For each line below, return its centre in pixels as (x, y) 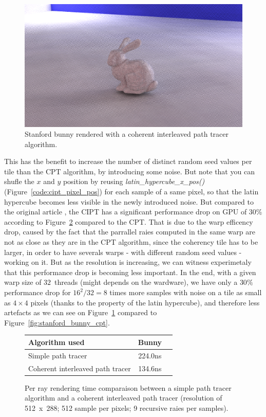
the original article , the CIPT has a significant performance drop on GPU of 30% (133, 212)
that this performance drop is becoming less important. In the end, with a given (130, 272)
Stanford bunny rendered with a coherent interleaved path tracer (127, 134)
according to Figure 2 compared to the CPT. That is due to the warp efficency (129, 221)
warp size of (23, 282)
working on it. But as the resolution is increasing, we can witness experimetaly (128, 262)
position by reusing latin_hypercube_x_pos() (134, 181)
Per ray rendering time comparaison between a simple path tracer (128, 387)
